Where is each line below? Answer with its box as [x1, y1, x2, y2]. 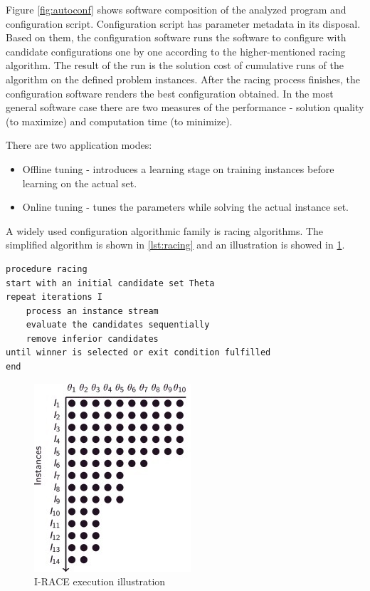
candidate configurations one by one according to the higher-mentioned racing [6, 43, 346, 58]
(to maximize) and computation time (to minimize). [6, 113, 233, 128]
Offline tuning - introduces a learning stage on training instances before [22, 161, 334, 176]
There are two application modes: [6, 137, 152, 152]
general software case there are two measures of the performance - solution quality [6, 100, 364, 115]
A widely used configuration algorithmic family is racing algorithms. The [6, 223, 324, 238]
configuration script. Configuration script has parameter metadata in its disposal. [6, 16, 361, 31]
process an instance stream [26, 305, 159, 316]
